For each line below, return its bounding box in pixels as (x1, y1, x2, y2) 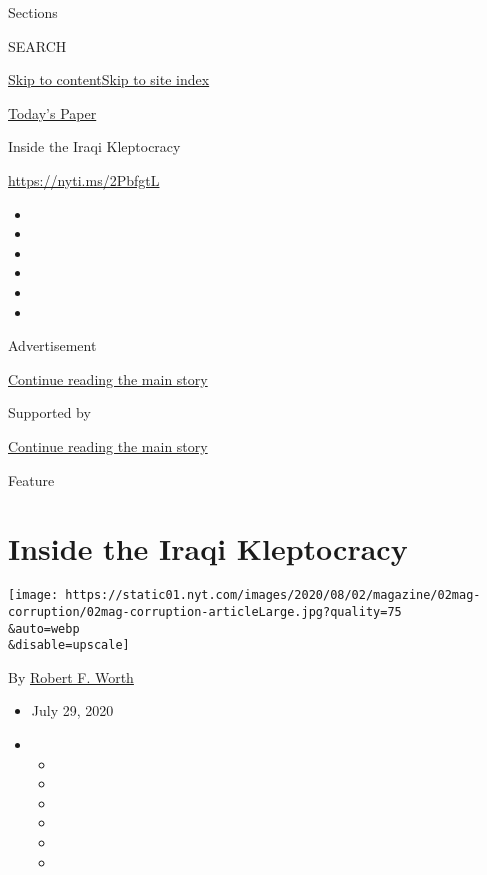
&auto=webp (8, 621, 80, 636)
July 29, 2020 (31, 700, 114, 721)
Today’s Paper (8, 102, 97, 123)
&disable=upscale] (8, 638, 130, 653)
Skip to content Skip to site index (8, 69, 210, 90)
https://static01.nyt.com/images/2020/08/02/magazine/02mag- (65, 588, 481, 603)
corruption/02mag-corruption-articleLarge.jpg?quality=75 (8, 604, 402, 619)
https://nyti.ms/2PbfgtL (8, 169, 160, 190)
